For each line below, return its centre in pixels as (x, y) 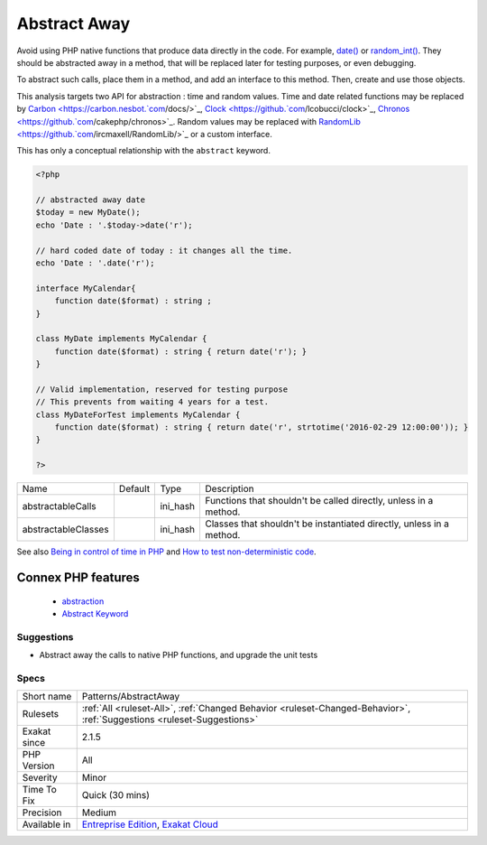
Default (134, 489)
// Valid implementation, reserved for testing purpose (162, 389)
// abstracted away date (91, 200)
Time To (40, 790)
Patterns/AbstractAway (131, 697)
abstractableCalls (59, 506)
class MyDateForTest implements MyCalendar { (138, 414)
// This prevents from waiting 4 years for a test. (152, 402)
